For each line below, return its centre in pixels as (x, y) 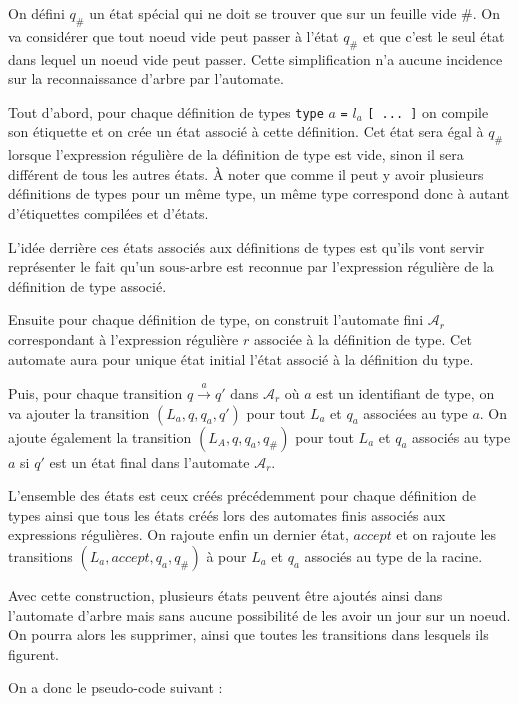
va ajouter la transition (79, 412)
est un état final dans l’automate (149, 461)
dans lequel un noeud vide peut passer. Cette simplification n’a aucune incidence (255, 58)
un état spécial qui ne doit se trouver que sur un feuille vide (273, 13)
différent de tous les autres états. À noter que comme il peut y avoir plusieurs (246, 173)
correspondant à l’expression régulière (123, 338)
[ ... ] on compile (428, 111)
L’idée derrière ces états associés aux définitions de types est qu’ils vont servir (246, 246)
